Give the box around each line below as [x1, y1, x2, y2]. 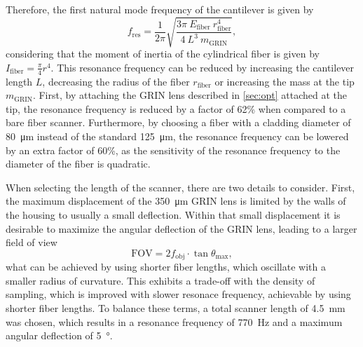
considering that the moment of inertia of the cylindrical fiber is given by [6, 46, 320, 61]
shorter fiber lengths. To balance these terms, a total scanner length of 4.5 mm [6, 300, 345, 315]
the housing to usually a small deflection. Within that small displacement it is [6, 207, 341, 222]
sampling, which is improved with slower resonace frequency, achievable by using [6, 287, 351, 301]
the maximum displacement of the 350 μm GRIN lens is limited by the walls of [6, 193, 346, 208]
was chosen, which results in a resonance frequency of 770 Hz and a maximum [6, 314, 343, 329]
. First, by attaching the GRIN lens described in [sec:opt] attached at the [32, 88, 348, 102]
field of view [6, 235, 57, 250]
